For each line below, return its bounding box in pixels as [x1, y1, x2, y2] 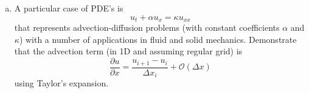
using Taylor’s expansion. [14, 77, 109, 89]
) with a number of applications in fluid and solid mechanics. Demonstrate [19, 33, 297, 45]
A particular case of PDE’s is [14, 2, 123, 14]
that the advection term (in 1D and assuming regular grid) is [14, 45, 243, 57]
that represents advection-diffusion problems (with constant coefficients [14, 21, 280, 34]
